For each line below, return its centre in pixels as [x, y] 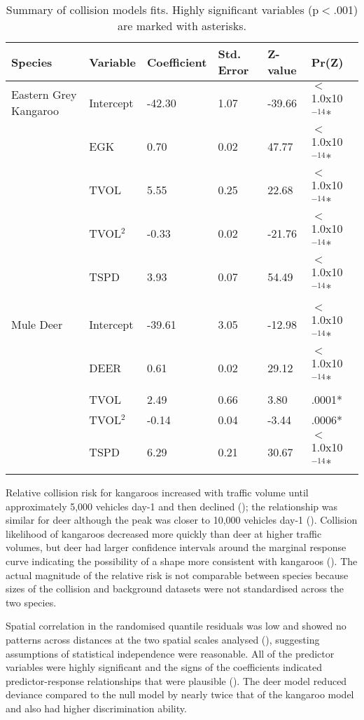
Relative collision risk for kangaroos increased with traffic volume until [157, 492]
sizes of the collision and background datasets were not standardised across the [175, 589]
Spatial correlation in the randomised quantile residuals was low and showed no [176, 626]
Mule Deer [37, 324]
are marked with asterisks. [182, 26]
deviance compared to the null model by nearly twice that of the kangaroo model [180, 694]
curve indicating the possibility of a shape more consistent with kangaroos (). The [182, 561]
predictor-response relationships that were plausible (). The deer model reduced [176, 680]
